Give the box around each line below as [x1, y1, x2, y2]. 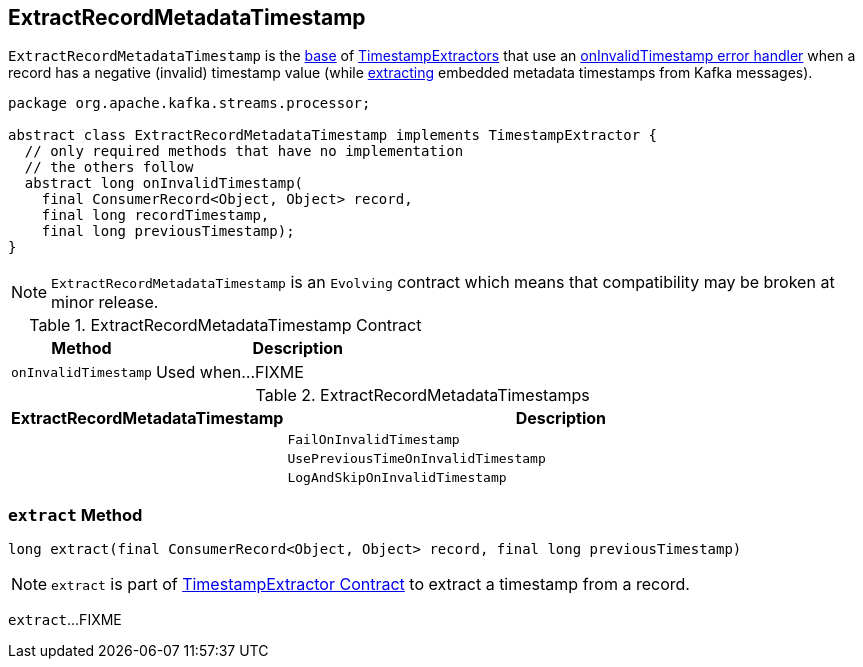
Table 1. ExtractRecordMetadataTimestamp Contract [29, 315, 422, 336]
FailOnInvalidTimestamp [287, 432, 460, 448]
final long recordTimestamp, [41, 207, 270, 224]
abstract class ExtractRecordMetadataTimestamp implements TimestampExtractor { [8, 127, 658, 144]
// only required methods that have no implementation [24, 143, 464, 160]
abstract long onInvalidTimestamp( [24, 175, 304, 192]
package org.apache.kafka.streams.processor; [8, 95, 371, 112]
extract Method [8, 504, 143, 525]
